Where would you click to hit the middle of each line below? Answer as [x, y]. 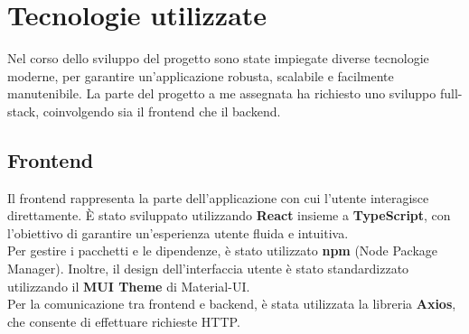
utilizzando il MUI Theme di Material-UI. [129, 286]
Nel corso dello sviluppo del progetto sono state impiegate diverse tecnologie [218, 58]
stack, [23, 111]
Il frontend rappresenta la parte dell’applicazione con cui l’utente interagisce [218, 197]
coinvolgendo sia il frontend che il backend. [162, 111]
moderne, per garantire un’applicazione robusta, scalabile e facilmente [201, 75]
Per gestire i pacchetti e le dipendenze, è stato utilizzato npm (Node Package [222, 250]
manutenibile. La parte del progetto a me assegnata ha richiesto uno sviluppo [222, 93]
